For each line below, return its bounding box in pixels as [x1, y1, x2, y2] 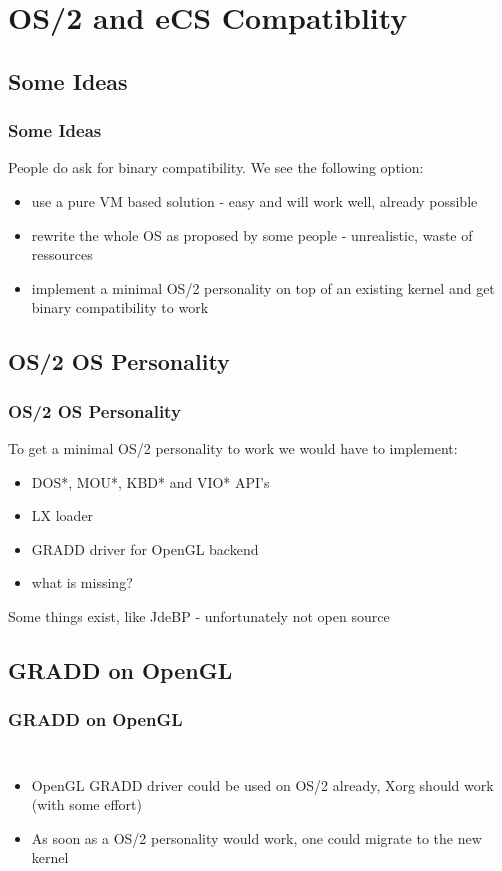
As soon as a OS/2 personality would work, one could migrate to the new [31, 827, 482, 848]
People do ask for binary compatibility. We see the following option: [8, 157, 424, 178]
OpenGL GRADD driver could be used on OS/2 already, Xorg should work [31, 774, 494, 795]
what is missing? [31, 572, 133, 593]
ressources [31, 244, 93, 265]
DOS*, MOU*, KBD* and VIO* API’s [31, 471, 270, 492]
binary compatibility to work [31, 297, 209, 318]
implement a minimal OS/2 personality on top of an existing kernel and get [31, 277, 495, 298]
